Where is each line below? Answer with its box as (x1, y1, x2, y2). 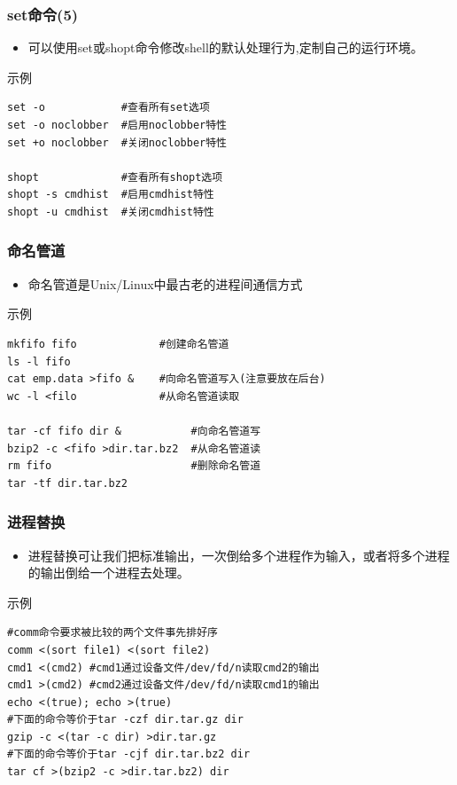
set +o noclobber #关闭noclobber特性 (7, 136, 228, 149)
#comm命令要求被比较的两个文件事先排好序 (7, 626, 218, 640)
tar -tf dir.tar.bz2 (7, 476, 128, 490)
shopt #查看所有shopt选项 (7, 170, 223, 184)
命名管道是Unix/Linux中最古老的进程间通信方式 (27, 274, 303, 293)
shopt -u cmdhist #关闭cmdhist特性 (7, 205, 214, 218)
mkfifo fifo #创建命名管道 (7, 337, 229, 350)
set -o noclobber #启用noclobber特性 (7, 119, 228, 131)
